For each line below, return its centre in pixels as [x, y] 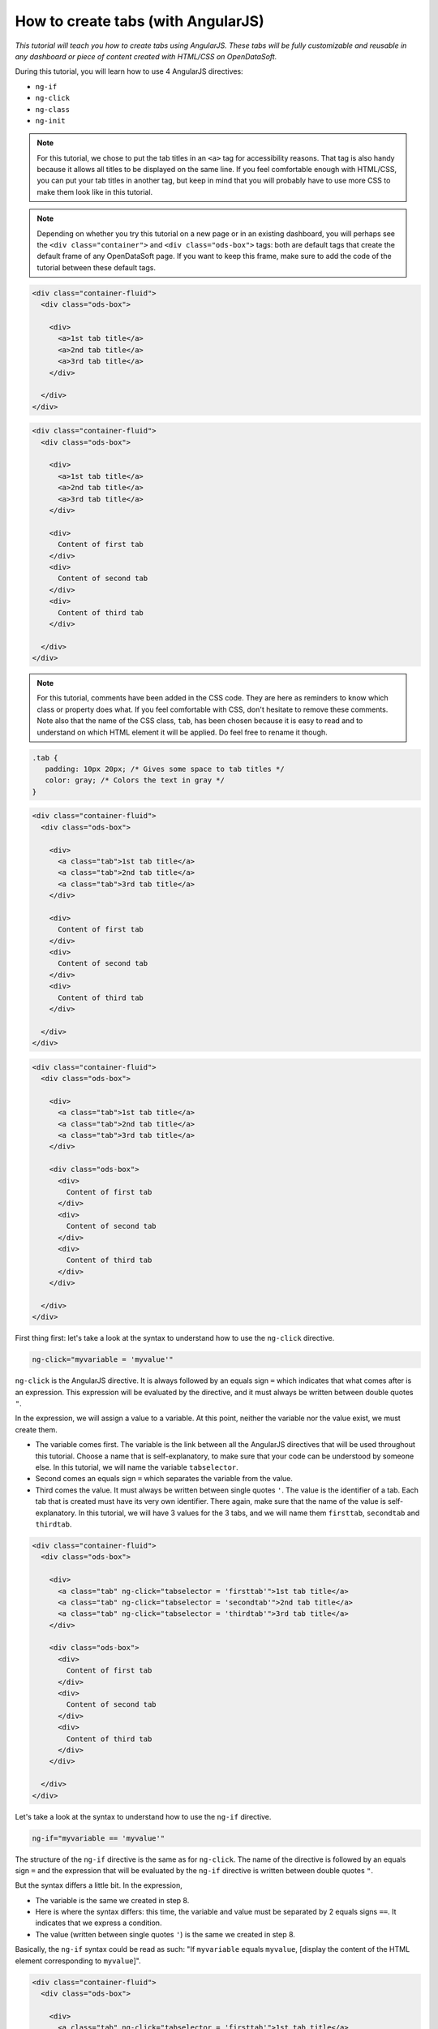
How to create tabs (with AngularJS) [140, 21]
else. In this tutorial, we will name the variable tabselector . [137, 1467]
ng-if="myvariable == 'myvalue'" [99, 1838]
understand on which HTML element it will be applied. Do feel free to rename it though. [182, 732]
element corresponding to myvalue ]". [78, 1961]
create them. [36, 1429]
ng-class [53, 109]
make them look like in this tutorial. [95, 192]
